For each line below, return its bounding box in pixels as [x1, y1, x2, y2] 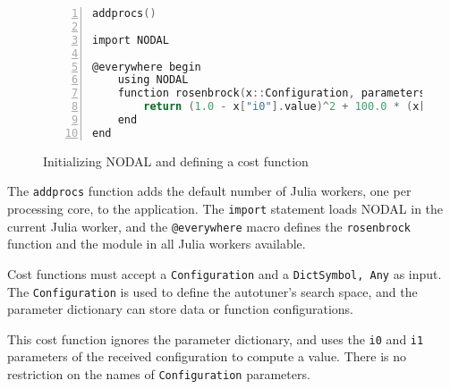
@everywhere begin [92, 60, 201, 73]
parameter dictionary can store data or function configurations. [7, 300, 353, 318]
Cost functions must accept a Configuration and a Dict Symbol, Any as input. [7, 264, 442, 283]
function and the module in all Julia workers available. [7, 234, 306, 253]
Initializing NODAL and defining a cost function [43, 151, 309, 170]
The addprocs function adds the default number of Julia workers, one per [7, 182, 412, 200]
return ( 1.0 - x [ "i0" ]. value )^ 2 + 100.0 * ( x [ [143, 100, 426, 114]
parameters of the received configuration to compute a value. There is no [7, 347, 406, 366]
